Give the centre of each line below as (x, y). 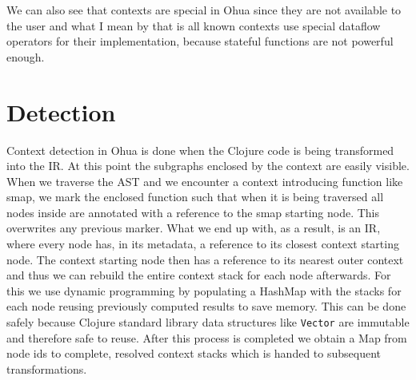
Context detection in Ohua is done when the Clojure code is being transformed (200, 150)
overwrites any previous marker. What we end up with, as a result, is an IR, (194, 228)
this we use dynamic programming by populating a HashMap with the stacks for (204, 290)
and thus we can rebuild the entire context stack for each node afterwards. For (199, 275)
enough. (26, 56)
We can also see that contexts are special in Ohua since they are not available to (204, 10)
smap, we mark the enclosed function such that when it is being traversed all (195, 197)
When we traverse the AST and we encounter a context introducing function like (205, 181)
